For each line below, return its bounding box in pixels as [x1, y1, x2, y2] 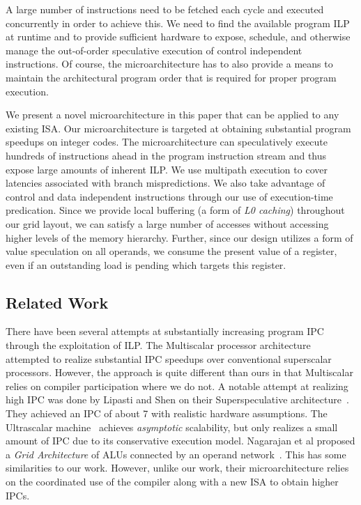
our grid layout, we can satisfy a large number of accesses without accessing [6, 216, 329, 231]
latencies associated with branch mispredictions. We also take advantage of [6, 176, 325, 190]
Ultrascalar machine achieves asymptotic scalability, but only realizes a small [6, 419, 338, 434]
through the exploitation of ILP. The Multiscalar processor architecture [6, 338, 311, 352]
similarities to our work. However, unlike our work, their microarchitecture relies [6, 460, 349, 475]
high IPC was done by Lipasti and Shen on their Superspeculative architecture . [6, 392, 349, 407]
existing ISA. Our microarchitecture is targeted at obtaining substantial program [6, 121, 351, 135]
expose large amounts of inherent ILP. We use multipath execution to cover [6, 162, 328, 176]
